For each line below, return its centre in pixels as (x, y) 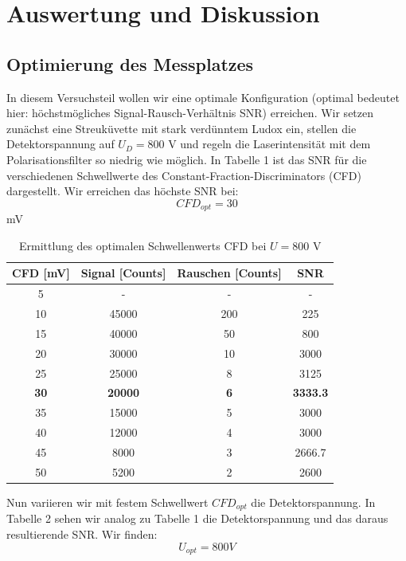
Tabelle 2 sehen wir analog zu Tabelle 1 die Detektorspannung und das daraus (197, 518)
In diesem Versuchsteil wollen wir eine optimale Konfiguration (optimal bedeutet (203, 97)
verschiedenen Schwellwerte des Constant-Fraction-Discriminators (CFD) (184, 175)
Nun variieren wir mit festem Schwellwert (107, 502)
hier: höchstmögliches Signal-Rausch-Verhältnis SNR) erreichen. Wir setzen (190, 113)
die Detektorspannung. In (313, 502)
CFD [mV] (41, 273)
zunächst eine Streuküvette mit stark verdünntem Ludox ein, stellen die (182, 128)
